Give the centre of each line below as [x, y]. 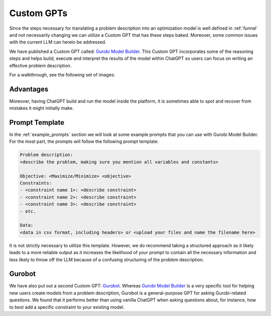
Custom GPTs [38, 13]
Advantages [29, 89]
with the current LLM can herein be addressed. [58, 42]
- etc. [28, 211]
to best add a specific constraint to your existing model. [67, 307]
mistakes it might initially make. [41, 108]
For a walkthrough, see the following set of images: [62, 74]
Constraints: [36, 183]
